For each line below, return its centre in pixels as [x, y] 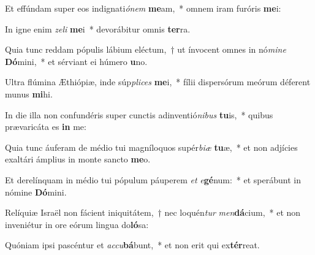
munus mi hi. [29, 93]
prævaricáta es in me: [46, 127]
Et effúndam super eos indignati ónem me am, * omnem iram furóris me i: [143, 8]
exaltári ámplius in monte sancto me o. [78, 159]
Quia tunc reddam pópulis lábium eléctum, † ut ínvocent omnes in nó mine [146, 49]
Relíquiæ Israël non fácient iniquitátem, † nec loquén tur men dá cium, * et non [153, 212]
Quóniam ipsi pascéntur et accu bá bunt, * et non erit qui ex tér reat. [132, 245]
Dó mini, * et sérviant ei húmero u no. [76, 61]
